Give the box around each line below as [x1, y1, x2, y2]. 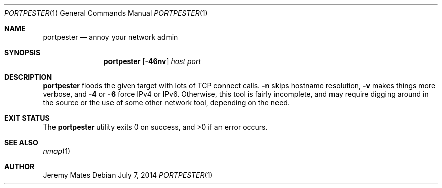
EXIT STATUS [4, 114, 50, 122]
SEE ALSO [4, 138, 38, 147]
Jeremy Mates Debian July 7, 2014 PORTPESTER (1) [43, 171, 213, 179]
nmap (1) [43, 147, 71, 155]
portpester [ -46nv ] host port [103, 57, 201, 66]
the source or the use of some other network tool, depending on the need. [43, 98, 290, 107]
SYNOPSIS [4, 48, 41, 57]
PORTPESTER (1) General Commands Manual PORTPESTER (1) [4, 9, 208, 17]
